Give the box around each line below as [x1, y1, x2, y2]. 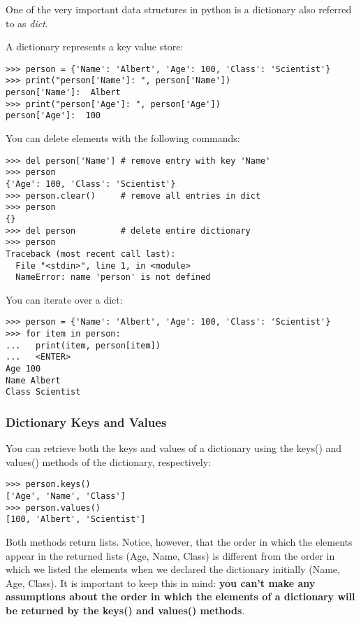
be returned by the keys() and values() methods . [6, 603, 245, 618]
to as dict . [6, 15, 48, 30]
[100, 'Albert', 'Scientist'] [6, 514, 146, 525]
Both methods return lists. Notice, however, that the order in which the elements [6, 535, 353, 549]
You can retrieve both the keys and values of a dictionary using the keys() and [6, 441, 342, 455]
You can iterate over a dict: [6, 292, 123, 306]
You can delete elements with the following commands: [6, 131, 240, 146]
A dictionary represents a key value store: [6, 39, 184, 54]
